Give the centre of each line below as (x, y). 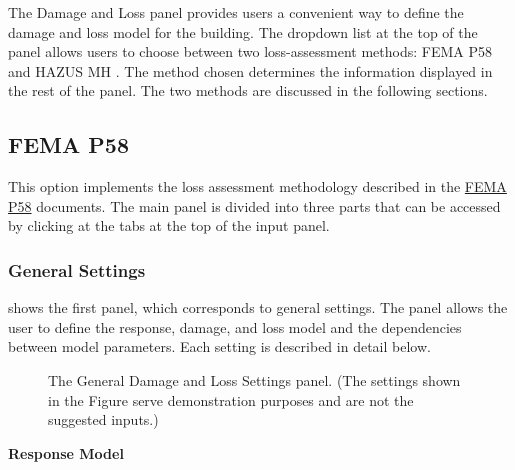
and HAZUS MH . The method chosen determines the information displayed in (250, 70)
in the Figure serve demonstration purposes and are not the (231, 399)
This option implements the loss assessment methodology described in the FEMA (257, 186)
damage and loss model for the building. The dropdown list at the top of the (243, 31)
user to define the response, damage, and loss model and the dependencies (235, 326)
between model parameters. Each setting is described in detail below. (219, 346)
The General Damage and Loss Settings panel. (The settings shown (254, 379)
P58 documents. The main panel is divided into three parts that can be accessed (254, 205)
